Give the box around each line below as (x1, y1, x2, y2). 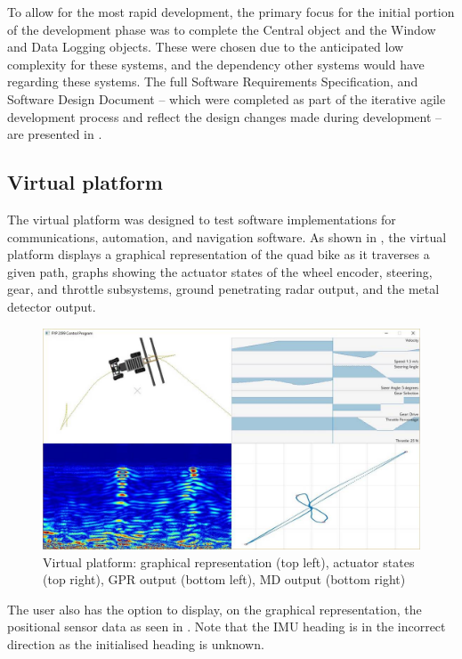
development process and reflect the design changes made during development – (7, 107, 442, 126)
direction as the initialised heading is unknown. (7, 634, 264, 653)
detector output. (7, 297, 96, 315)
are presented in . (7, 125, 102, 143)
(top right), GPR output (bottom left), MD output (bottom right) (43, 570, 406, 589)
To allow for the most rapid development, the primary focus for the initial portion (7, 3, 455, 20)
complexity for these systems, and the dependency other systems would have (7, 54, 425, 73)
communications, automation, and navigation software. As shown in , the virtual (7, 227, 447, 246)
